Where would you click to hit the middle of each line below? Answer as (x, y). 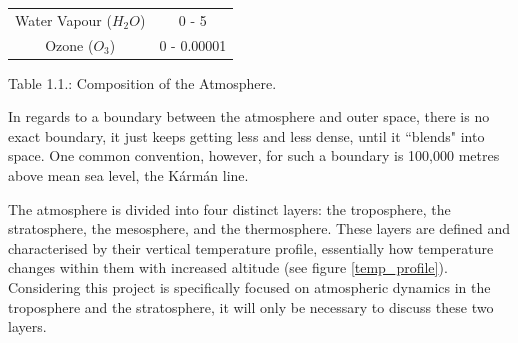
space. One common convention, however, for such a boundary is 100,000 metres (254, 155)
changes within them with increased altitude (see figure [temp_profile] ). (228, 267)
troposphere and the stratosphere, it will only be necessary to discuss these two (251, 306)
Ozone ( (69, 44)
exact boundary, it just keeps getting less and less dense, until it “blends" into (246, 135)
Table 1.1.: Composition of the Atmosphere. (142, 82)
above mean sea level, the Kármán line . (128, 175)
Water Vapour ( (63, 19)
